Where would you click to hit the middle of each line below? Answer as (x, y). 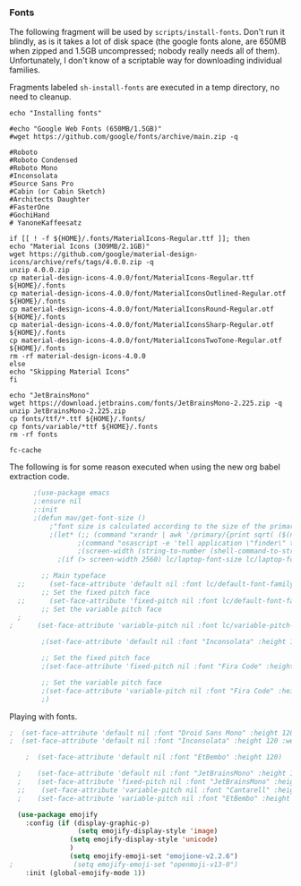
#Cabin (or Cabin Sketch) (57, 192)
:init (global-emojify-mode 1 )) (86, 873)
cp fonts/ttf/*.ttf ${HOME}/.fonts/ (77, 419)
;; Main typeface (73, 576)
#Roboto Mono (34, 168)
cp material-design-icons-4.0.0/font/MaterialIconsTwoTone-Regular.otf (146, 341)
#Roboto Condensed (43, 160)
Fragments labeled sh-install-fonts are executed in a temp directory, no (145, 88)
